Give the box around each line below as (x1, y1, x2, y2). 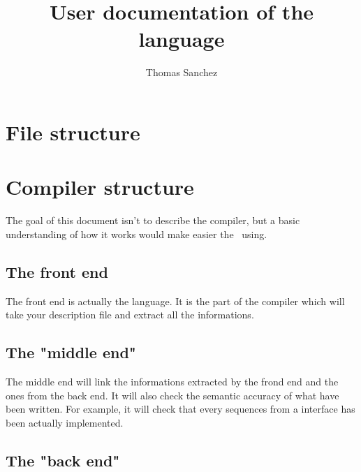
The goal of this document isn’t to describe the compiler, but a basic (6, 213, 300, 228)
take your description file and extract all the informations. (6, 307, 254, 322)
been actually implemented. (6, 415, 124, 429)
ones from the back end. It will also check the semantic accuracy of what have (6, 388, 339, 402)
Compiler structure (6, 172, 194, 201)
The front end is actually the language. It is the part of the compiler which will (6, 293, 345, 308)
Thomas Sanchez (145, 65, 218, 80)
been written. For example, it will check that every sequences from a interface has (6, 401, 355, 416)
